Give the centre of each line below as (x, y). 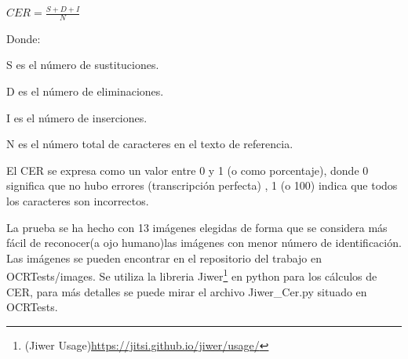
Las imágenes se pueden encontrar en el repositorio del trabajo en (164, 257)
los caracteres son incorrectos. (78, 200)
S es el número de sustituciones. (83, 65)
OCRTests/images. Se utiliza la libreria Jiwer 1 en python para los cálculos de (192, 275)
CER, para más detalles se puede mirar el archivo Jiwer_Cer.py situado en (187, 291)
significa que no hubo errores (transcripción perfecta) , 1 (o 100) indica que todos (202, 185)
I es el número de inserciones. (77, 117)
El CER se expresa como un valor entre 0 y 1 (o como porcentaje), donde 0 (188, 170)
